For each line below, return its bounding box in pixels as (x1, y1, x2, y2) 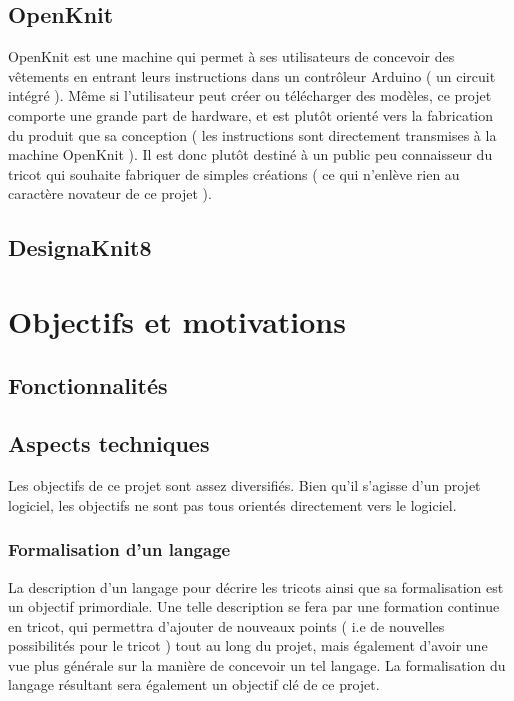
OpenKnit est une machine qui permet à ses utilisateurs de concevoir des (8, 46, 455, 67)
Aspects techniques (8, 428, 210, 459)
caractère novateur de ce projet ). (8, 183, 212, 204)
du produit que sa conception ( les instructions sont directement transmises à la (8, 124, 497, 145)
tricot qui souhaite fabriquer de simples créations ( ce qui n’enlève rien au (8, 163, 460, 184)
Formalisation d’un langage (8, 537, 231, 562)
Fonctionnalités (8, 369, 168, 400)
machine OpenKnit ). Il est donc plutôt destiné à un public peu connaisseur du (8, 144, 493, 165)
